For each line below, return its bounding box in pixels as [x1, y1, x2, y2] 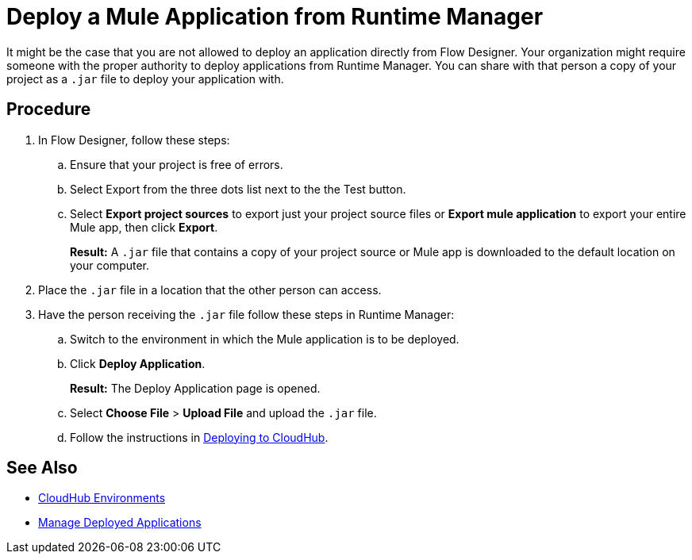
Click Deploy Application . [70, 356, 206, 370]
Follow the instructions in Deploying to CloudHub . [70, 430, 329, 444]
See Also [6, 458, 78, 478]
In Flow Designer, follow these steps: [38, 132, 230, 147]
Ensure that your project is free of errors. [70, 157, 283, 171]
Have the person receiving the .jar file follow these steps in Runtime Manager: [38, 307, 455, 321]
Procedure [6, 99, 91, 120]
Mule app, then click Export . [70, 220, 218, 234]
